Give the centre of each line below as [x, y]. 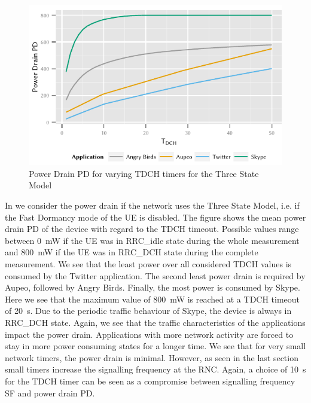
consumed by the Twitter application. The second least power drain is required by [155, 275]
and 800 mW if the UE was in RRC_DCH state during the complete [132, 252]
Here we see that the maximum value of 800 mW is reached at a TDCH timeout [153, 299]
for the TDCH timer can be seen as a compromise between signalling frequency [150, 381]
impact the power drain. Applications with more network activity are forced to [149, 334]
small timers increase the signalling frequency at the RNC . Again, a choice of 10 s [155, 369]
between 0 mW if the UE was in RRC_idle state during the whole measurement [152, 240]
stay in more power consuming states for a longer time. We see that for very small [155, 346]
